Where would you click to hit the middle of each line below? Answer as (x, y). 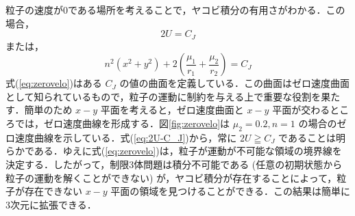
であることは (307, 137)
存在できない (53, 191)
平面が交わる (301, 110)
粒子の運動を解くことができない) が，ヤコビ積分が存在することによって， (171, 177)
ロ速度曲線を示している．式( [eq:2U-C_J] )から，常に (121, 137)
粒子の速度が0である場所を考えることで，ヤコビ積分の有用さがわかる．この (175, 10)
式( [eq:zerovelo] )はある (54, 83)
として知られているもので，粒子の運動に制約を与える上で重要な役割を (163, 96)
